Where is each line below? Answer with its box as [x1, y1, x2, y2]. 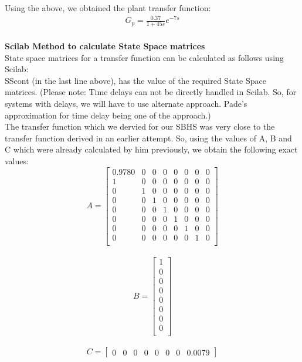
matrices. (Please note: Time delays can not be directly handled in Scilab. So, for [5, 86, 297, 98]
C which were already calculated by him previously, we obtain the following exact [5, 143, 298, 155]
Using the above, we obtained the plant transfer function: [5, 2, 211, 13]
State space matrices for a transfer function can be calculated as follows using [5, 51, 284, 63]
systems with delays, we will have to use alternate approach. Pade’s [5, 97, 247, 110]
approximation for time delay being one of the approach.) [5, 109, 211, 121]
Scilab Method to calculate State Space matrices [5, 40, 205, 52]
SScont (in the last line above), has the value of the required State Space [5, 74, 266, 86]
